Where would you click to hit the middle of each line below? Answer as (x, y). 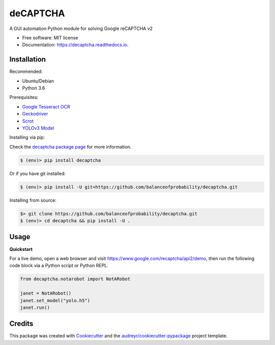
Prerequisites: (24, 97)
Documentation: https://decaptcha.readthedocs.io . (75, 45)
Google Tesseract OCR (46, 106)
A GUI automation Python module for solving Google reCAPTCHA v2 (81, 28)
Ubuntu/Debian (38, 81)
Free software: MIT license (50, 38)
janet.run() (35, 307)
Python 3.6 (34, 88)
